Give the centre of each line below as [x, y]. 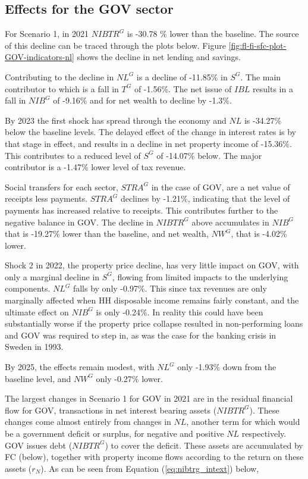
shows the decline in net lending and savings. [159, 57]
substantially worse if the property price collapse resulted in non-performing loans [154, 323]
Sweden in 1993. [34, 347]
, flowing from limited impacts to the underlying [200, 276]
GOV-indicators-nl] [40, 57]
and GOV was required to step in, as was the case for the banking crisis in [141, 335]
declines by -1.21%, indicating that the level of [205, 198]
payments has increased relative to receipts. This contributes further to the [142, 210]
